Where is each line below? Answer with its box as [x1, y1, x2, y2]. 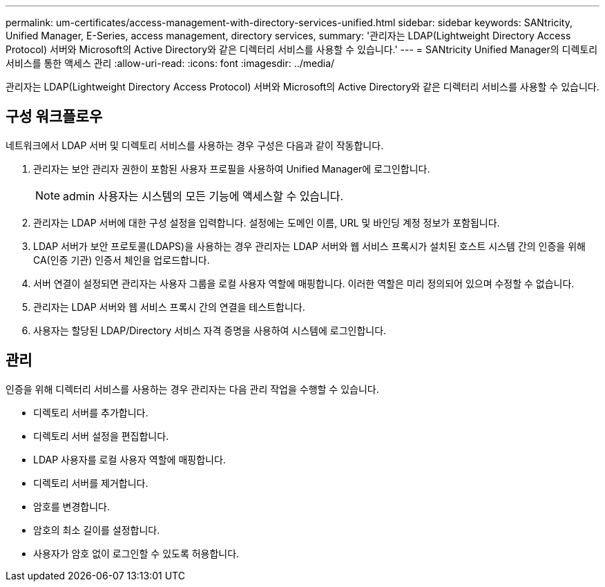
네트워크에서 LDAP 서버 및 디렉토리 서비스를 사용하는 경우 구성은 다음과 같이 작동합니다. [6, 139, 384, 151]
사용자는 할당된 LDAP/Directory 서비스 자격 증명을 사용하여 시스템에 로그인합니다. [33, 324, 387, 336]
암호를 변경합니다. [33, 500, 111, 512]
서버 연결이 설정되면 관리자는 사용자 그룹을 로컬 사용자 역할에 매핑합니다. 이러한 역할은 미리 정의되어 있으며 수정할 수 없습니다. [33, 277, 575, 289]
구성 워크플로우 [6, 108, 103, 126]
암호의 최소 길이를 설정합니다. [33, 523, 160, 536]
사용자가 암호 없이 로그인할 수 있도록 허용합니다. [33, 547, 240, 559]
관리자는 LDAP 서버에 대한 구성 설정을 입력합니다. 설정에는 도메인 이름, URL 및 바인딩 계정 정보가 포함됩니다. [33, 216, 500, 229]
